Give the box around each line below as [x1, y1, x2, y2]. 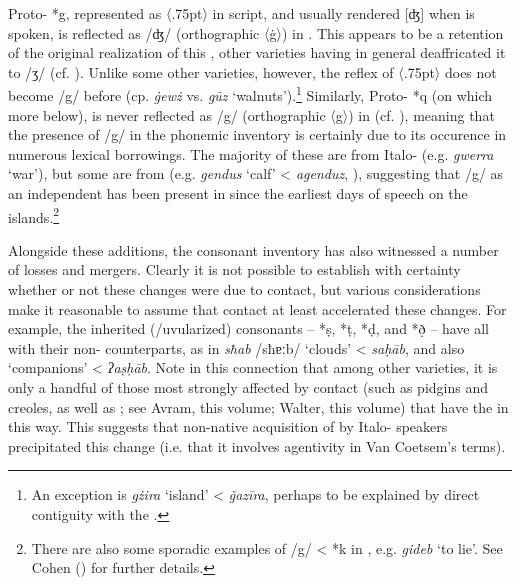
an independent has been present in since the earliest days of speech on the [8, 183, 468, 203]
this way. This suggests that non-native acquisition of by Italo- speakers [8, 416, 448, 437]
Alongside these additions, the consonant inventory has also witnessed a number [8, 239, 499, 260]
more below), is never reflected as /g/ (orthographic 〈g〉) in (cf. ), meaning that [8, 104, 495, 125]
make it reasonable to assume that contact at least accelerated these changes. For [8, 298, 507, 319]
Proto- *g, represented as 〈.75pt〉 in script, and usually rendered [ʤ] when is [8, 3, 475, 23]
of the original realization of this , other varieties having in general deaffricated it [8, 42, 506, 63]
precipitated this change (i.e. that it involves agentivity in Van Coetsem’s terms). [8, 435, 506, 456]
